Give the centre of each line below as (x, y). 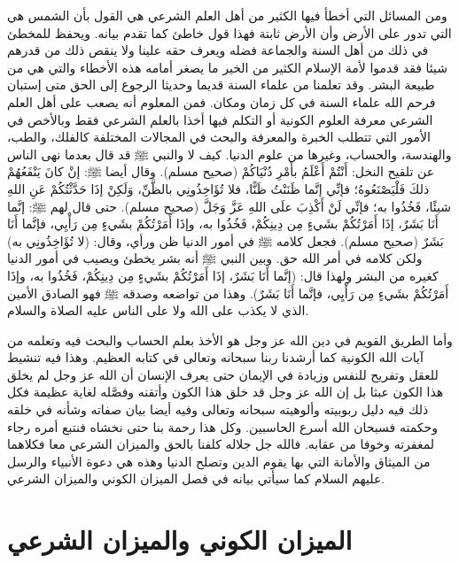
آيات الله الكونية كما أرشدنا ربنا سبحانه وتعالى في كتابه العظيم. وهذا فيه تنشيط (215, 357)
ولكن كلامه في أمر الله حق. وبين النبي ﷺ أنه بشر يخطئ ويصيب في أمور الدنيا (215, 258)
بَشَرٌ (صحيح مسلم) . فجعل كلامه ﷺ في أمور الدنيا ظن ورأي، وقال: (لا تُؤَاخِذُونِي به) (226, 240)
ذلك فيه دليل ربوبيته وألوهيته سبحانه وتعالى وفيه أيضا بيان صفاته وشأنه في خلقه (218, 409)
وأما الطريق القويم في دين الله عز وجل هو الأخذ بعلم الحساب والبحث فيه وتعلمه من (230, 339)
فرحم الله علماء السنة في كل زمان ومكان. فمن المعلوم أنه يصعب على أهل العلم (222, 101)
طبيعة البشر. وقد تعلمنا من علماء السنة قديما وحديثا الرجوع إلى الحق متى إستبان (221, 85)
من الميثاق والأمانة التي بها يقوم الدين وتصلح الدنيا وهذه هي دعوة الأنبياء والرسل (219, 461)
